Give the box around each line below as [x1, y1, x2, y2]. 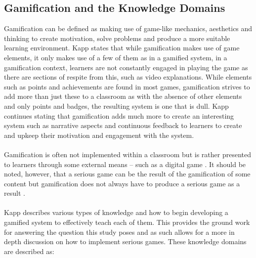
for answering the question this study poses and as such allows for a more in [4, 226, 235, 237]
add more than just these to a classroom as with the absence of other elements [4, 91, 242, 101]
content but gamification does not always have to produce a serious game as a [4, 178, 240, 188]
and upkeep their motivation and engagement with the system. [4, 129, 194, 140]
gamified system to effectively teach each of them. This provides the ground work [4, 217, 250, 227]
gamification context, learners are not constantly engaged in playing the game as [4, 62, 248, 72]
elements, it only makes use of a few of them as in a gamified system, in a [4, 52, 227, 62]
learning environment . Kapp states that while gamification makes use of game [4, 43, 240, 53]
